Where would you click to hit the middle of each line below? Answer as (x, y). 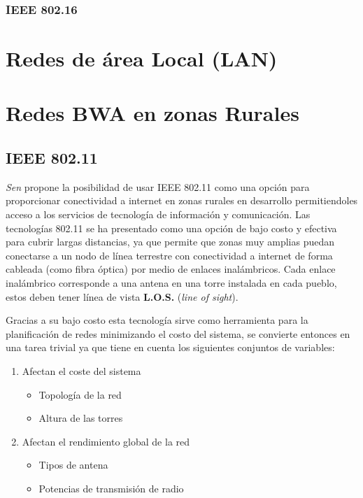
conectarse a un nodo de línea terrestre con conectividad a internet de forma (169, 255)
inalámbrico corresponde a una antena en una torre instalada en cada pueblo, (171, 282)
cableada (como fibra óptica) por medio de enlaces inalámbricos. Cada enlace (171, 269)
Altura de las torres (81, 418)
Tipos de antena (73, 465)
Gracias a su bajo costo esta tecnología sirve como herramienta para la (157, 320)
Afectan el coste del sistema (81, 370)
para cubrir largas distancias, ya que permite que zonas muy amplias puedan (170, 242)
